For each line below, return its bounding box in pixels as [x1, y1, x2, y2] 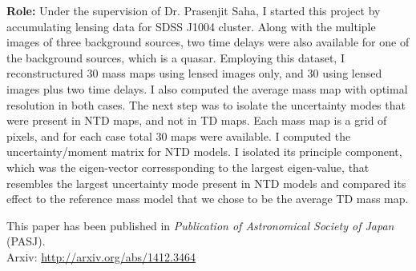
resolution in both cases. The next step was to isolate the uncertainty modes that [6, 96, 406, 113]
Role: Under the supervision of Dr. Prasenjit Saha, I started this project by [6, 2, 381, 18]
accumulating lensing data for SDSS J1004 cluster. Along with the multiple [6, 18, 376, 34]
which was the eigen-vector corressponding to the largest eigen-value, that [6, 158, 370, 175]
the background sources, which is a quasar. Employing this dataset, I [6, 49, 345, 66]
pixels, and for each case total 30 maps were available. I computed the [6, 127, 351, 144]
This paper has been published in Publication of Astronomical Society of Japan [6, 217, 394, 233]
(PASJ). [6, 233, 46, 249]
